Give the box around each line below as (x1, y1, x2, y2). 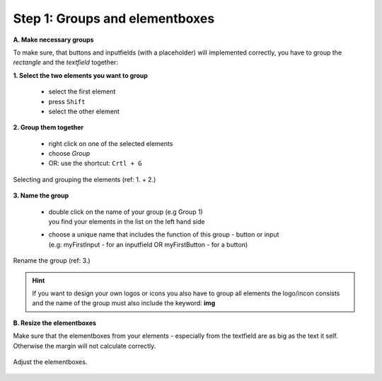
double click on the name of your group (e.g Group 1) (48, 207, 203, 216)
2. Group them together (13, 123, 84, 132)
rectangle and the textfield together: (13, 58, 118, 67)
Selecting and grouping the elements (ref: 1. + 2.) (13, 175, 156, 183)
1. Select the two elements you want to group (13, 71, 149, 79)
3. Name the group (13, 191, 69, 200)
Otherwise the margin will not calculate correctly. (13, 341, 156, 350)
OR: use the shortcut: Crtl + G (48, 159, 142, 168)
